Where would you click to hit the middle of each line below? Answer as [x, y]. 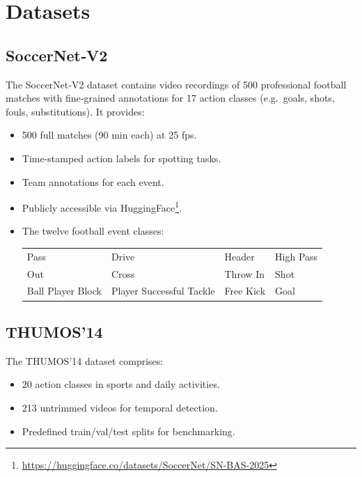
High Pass [297, 256]
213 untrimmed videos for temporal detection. [120, 407]
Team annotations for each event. [93, 181]
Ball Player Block [64, 291]
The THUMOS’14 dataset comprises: [85, 360]
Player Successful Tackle [163, 291]
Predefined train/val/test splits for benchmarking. [128, 431]
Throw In [245, 273]
